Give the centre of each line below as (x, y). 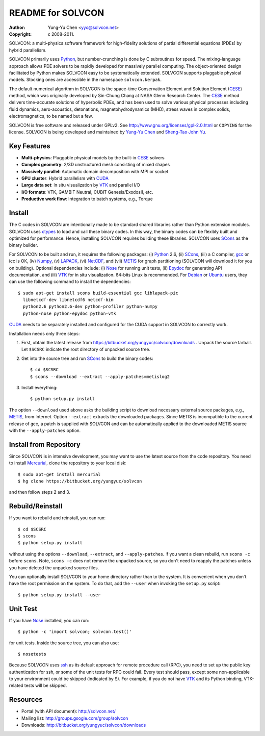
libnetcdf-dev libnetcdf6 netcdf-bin (68, 300)
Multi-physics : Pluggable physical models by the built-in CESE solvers (93, 157)
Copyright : (20, 34)
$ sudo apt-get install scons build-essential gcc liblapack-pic (98, 293)
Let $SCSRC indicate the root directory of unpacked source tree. (86, 349)
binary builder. (24, 245)
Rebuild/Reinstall (36, 506)
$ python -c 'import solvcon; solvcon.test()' (75, 632)
